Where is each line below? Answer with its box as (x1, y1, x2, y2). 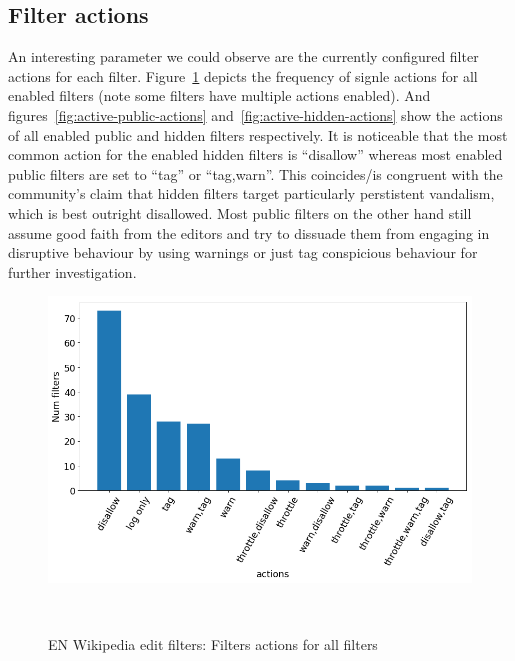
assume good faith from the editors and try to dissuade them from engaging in (8, 222, 490, 243)
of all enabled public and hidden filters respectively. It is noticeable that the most (8, 124, 508, 145)
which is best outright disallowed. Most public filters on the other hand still (8, 202, 472, 223)
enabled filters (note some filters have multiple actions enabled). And (8, 85, 431, 106)
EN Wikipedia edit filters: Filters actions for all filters (48, 633, 378, 654)
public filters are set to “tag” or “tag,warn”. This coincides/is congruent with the (8, 163, 503, 184)
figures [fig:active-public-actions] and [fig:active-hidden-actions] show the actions (8, 104, 503, 125)
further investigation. (8, 261, 137, 282)
